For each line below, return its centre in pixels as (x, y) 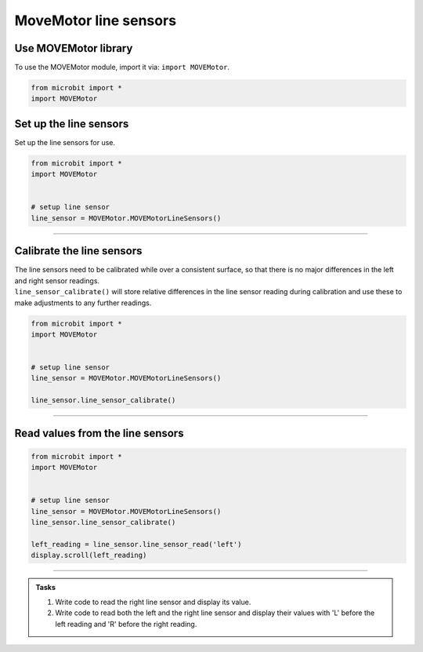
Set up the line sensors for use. (65, 142)
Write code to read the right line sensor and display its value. (153, 602)
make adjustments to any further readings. (83, 303)
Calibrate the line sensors (78, 251)
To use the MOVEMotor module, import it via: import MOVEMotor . (122, 67)
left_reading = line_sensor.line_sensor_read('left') (136, 544)
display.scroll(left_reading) (89, 555)
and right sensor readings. (57, 280)
